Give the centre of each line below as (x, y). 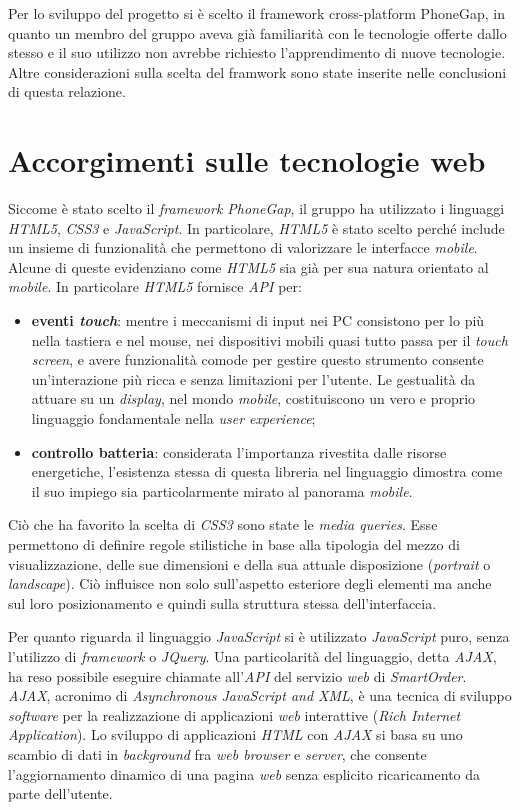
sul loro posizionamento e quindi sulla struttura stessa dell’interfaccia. (222, 602)
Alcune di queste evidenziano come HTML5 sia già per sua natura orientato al (248, 266)
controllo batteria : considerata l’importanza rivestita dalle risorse (239, 451)
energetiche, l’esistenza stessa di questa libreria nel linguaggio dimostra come (267, 471)
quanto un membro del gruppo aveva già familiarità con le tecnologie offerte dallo (257, 32)
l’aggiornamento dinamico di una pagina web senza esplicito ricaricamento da (244, 773)
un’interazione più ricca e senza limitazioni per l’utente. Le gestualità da (253, 378)
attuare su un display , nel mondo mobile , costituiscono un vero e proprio (253, 398)
